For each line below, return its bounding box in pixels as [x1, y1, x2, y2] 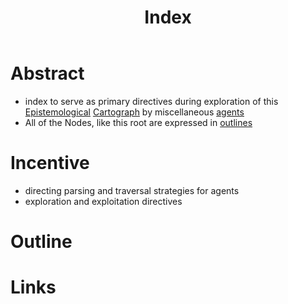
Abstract [10, 62, 85, 85]
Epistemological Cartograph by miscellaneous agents [24, 106, 245, 118]
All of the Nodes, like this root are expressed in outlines [24, 116, 253, 128]
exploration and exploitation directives [24, 195, 183, 207]
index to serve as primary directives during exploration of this [24, 95, 279, 107]
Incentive [10, 152, 90, 175]
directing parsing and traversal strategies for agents [24, 184, 240, 196]
